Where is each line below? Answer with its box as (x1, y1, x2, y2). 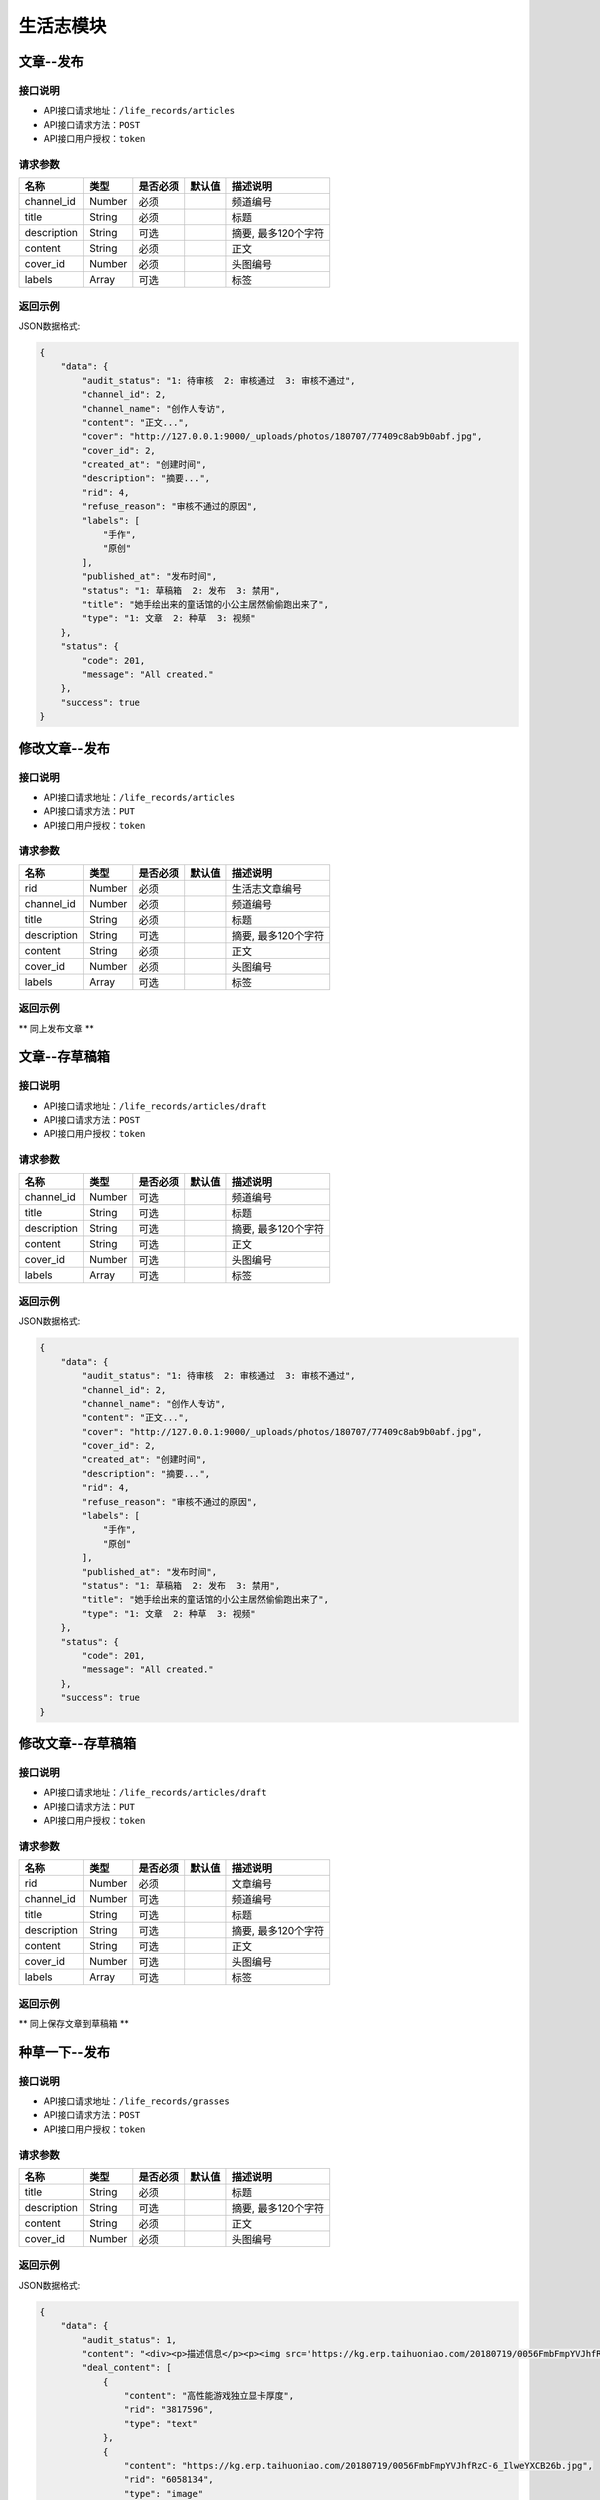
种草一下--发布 (18, 2043, 110, 2060)
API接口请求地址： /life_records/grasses (43, 2095, 230, 2107)
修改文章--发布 (18, 740, 110, 757)
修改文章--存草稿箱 (18, 1735, 137, 1752)
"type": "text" (123, 2418, 199, 2429)
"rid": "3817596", (123, 2404, 214, 2415)
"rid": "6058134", (123, 2474, 214, 2485)
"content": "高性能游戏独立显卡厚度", (123, 2390, 295, 2402)
